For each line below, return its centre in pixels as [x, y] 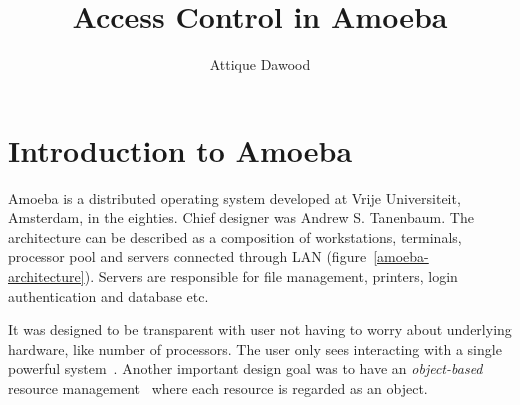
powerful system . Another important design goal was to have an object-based [245, 368]
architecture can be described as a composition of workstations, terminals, [235, 236]
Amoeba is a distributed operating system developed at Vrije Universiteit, [234, 197]
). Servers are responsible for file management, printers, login [271, 276]
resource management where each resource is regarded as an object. [218, 388]
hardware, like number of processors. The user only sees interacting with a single [255, 348]
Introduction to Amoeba [180, 149]
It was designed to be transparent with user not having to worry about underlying [260, 329]
